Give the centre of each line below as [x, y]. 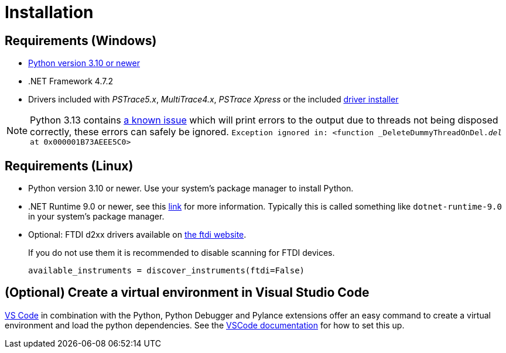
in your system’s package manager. [96, 217]
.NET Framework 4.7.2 [71, 81]
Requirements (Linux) [69, 166]
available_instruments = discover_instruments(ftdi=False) [167, 271]
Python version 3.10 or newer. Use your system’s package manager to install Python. [191, 189]
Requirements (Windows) [81, 40]
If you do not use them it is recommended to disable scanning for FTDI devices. [182, 253]
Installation [49, 12]
